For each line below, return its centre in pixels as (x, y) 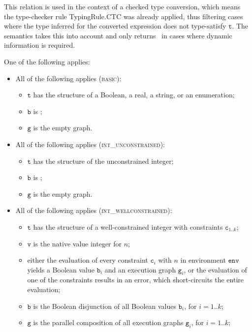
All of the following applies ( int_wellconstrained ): (94, 210)
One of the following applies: (47, 61)
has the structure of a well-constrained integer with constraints (128, 226)
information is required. (40, 45)
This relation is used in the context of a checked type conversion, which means (122, 6)
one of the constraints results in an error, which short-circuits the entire (136, 280)
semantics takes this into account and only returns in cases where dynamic (118, 35)
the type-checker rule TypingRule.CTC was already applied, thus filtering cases (124, 16)
